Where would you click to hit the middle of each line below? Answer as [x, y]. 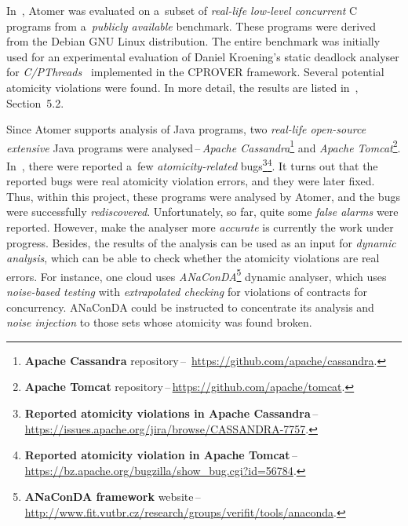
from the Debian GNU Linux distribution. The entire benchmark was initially [193, 41]
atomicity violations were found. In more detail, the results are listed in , [182, 87]
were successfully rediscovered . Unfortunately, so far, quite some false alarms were [202, 212]
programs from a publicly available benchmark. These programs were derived [191, 26]
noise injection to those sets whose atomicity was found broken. [159, 322]
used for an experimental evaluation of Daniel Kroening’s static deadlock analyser [203, 56]
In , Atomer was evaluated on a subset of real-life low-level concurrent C [182, 10]
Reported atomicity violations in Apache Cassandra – [171, 413]
